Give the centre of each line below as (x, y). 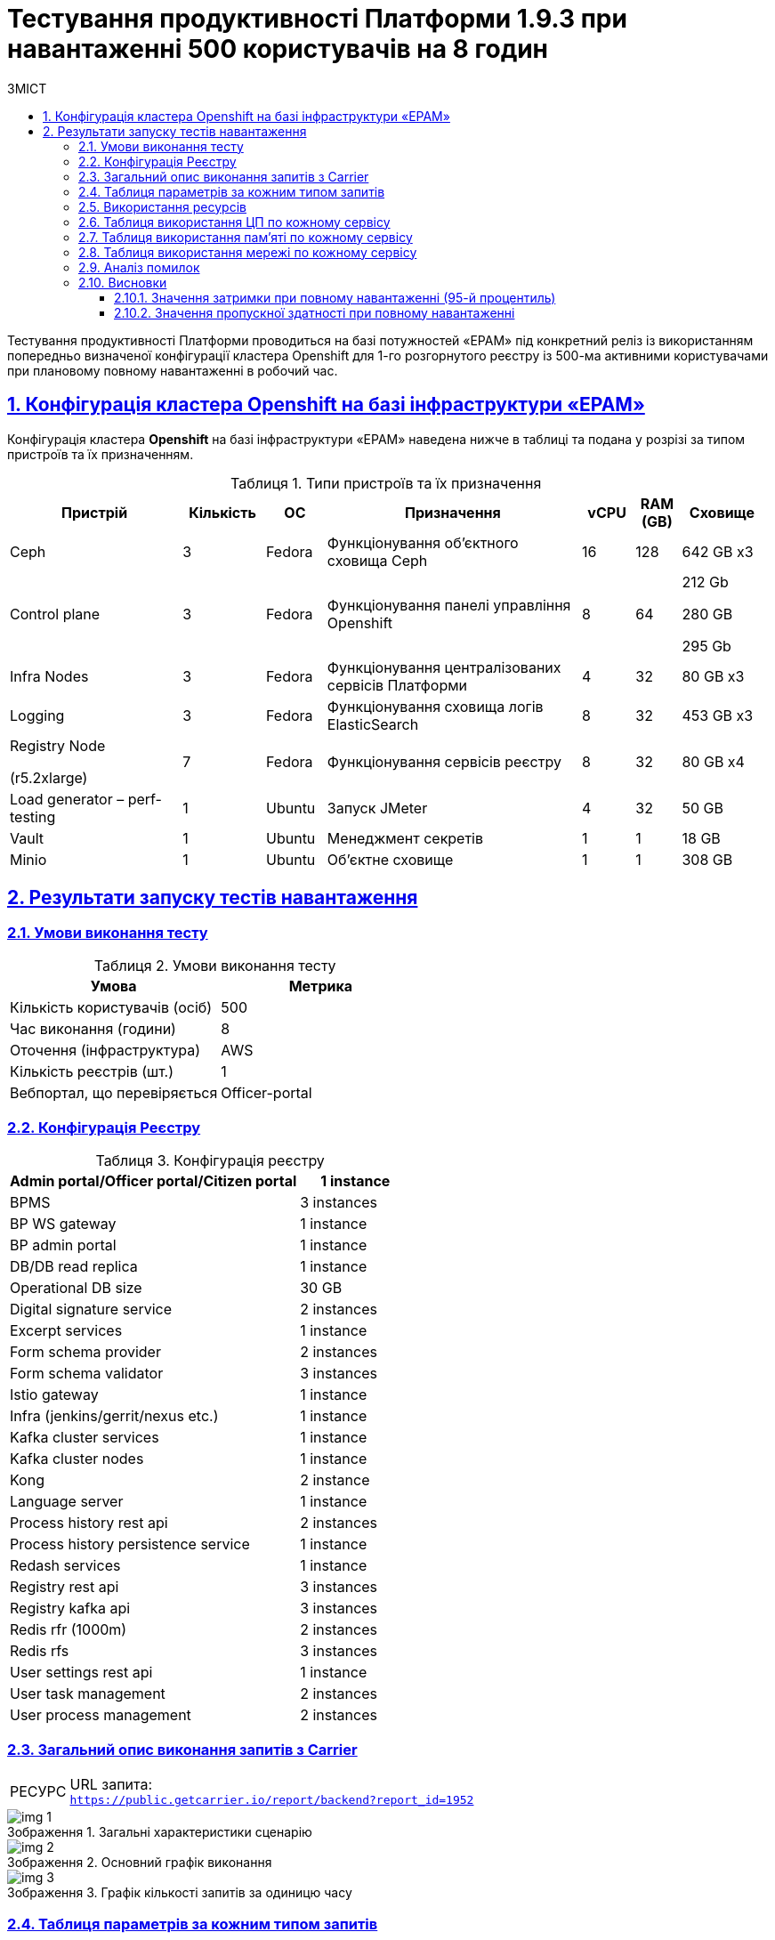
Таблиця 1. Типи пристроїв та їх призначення (386, 483)
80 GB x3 (713, 676)
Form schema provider (85, 1351)
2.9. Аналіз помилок (139, 267)
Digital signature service (91, 1309)
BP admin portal (63, 1245)
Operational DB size (76, 1287)
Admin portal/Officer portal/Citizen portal (153, 1180)
